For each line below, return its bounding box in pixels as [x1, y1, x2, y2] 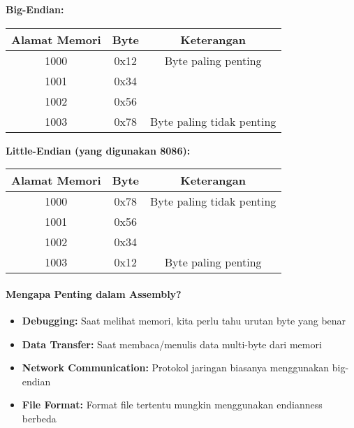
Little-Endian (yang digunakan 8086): [6, 143, 191, 157]
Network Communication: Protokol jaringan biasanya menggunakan [22, 360, 330, 375]
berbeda [22, 411, 57, 425]
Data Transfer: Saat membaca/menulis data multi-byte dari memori [22, 336, 322, 351]
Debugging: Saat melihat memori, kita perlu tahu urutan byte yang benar [22, 313, 346, 327]
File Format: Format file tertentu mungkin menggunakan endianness [22, 397, 323, 412]
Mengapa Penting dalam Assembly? [6, 286, 182, 301]
